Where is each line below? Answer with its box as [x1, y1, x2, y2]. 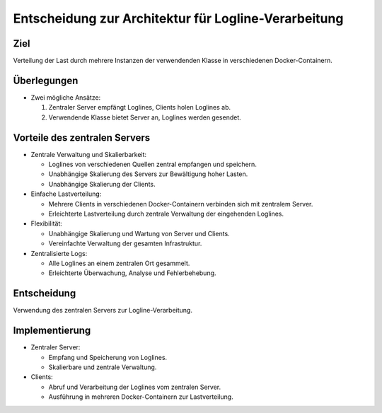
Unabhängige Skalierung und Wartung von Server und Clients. [48, 229, 230, 238]
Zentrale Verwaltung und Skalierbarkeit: [30, 150, 147, 158]
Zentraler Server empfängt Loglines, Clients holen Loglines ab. [48, 103, 231, 112]
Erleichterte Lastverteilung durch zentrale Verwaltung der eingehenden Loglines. [48, 209, 284, 218]
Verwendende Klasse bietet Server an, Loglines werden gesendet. [48, 113, 242, 122]
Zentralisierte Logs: [30, 249, 88, 257]
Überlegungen [13, 74, 79, 86]
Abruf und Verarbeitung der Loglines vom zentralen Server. [48, 383, 221, 391]
